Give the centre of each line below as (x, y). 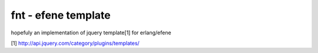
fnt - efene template (61, 15)
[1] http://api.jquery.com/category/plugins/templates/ (75, 43)
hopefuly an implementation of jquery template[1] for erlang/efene (91, 33)
